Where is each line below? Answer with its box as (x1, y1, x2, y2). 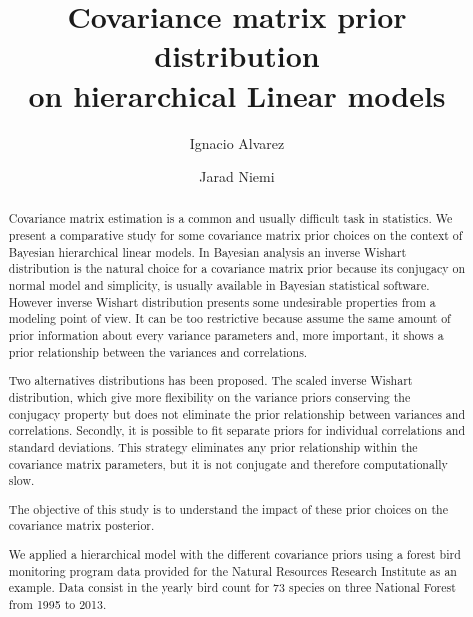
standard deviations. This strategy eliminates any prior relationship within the (8, 438, 418, 455)
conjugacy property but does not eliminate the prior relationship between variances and (8, 405, 466, 422)
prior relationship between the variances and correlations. (8, 343, 308, 360)
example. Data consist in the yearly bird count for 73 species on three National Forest (8, 579, 456, 596)
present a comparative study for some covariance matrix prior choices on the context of (8, 227, 463, 244)
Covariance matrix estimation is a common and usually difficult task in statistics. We (8, 210, 453, 227)
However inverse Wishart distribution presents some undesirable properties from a (8, 293, 436, 310)
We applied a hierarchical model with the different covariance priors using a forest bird (8, 545, 461, 562)
